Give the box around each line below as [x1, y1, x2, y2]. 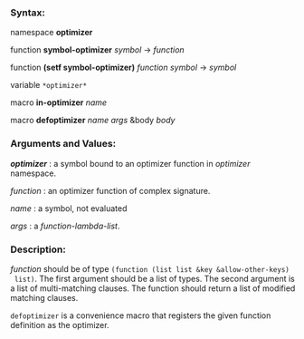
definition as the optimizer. [10, 319, 109, 330]
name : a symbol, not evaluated [10, 202, 128, 214]
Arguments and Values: [10, 138, 117, 150]
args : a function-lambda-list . [10, 220, 120, 231]
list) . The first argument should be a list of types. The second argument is [14, 273, 295, 284]
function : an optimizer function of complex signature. [10, 185, 211, 196]
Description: [10, 243, 66, 256]
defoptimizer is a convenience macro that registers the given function [10, 310, 271, 321]
